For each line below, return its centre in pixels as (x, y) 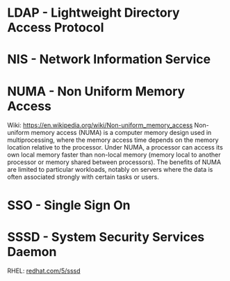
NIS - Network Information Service (109, 59)
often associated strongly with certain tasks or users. (83, 177)
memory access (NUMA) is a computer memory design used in (121, 133)
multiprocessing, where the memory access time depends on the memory (113, 140)
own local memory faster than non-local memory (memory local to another (114, 155)
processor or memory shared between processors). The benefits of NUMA (114, 162)
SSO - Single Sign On (69, 205)
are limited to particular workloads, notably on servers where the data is (110, 170)
